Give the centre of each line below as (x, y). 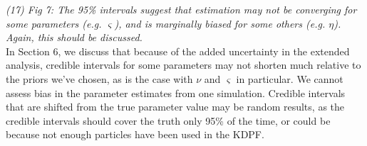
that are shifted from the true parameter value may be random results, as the (175, 107)
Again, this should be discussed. (74, 37)
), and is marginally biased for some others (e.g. (220, 23)
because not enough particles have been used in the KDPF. (135, 134)
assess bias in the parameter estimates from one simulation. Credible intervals (176, 92)
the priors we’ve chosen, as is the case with (99, 78)
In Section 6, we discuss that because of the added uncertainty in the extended (178, 51)
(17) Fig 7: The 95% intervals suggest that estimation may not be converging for (181, 9)
